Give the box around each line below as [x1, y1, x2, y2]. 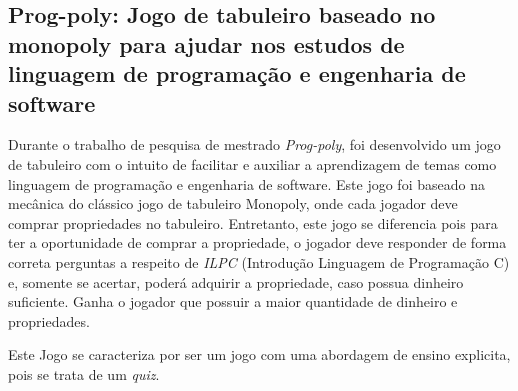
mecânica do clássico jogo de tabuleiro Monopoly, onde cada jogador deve [8, 193, 458, 214]
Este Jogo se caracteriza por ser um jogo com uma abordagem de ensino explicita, [8, 344, 511, 365]
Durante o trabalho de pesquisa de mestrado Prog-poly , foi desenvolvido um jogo [8, 134, 501, 155]
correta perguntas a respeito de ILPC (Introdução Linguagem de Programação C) [8, 251, 510, 272]
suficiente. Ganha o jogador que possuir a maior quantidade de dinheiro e [8, 291, 458, 312]
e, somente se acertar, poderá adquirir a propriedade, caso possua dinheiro [8, 271, 464, 292]
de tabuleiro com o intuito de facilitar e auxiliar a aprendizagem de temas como [8, 153, 497, 174]
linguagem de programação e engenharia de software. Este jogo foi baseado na [8, 173, 485, 194]
